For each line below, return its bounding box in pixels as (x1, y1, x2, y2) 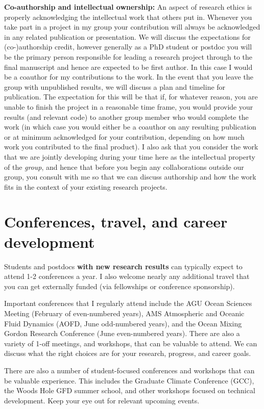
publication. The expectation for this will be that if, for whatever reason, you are (4, 91, 258, 102)
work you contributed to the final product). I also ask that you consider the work (4, 141, 258, 152)
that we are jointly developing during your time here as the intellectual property (4, 151, 255, 162)
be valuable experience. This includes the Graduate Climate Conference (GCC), (4, 375, 254, 386)
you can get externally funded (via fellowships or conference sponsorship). (4, 280, 235, 291)
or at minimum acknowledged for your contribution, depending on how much (4, 131, 245, 142)
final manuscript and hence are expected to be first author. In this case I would (4, 61, 253, 72)
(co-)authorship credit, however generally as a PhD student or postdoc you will (4, 41, 252, 52)
